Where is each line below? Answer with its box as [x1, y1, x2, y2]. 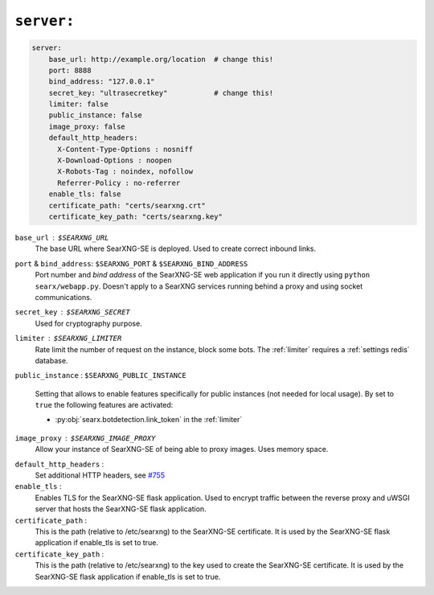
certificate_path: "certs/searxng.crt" [48, 201, 207, 210]
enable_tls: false [48, 190, 121, 199]
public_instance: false [48, 111, 142, 120]
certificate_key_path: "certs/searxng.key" [48, 212, 223, 221]
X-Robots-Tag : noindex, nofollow [57, 167, 193, 176]
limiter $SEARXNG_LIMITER [14, 334, 122, 343]
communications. [35, 292, 92, 302]
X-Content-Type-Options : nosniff [57, 145, 193, 154]
